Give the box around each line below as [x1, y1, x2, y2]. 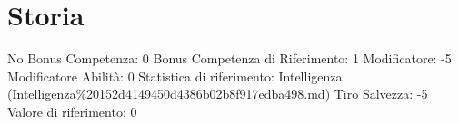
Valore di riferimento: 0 [7, 101, 137, 120]
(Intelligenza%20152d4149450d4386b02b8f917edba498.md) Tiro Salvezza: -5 [7, 84, 428, 103]
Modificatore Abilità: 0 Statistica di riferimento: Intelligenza [7, 66, 343, 85]
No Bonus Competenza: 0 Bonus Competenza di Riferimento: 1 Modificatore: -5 [7, 49, 452, 68]
